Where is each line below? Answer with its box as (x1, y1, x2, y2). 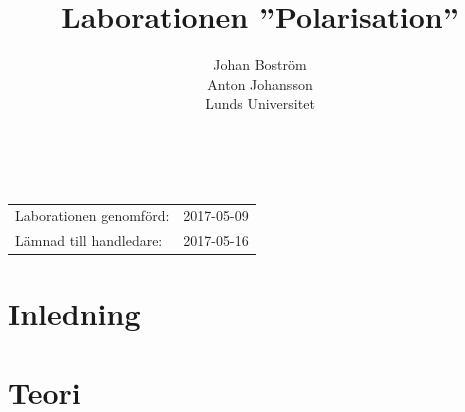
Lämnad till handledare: (15, 230, 163, 251)
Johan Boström (213, 54, 307, 75)
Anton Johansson (207, 73, 313, 94)
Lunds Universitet (205, 93, 315, 114)
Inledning (8, 293, 141, 334)
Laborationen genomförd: (15, 205, 170, 226)
